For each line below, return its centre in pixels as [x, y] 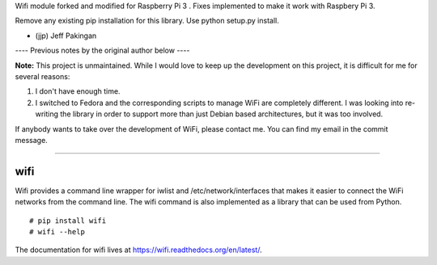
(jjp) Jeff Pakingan [66, 36]
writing [47, 114]
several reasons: [42, 76]
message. [31, 140]
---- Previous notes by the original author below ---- [102, 50]
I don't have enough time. [78, 91]
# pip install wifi [68, 221]
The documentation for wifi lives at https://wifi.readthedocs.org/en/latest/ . [138, 250]
